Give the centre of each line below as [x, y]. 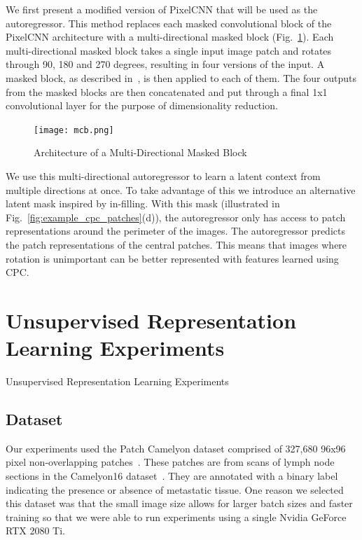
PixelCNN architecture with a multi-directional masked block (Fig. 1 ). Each [170, 37]
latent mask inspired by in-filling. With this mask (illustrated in [143, 203]
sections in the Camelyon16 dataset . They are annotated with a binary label [172, 476]
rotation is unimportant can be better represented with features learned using [172, 258]
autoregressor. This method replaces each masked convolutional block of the [169, 23]
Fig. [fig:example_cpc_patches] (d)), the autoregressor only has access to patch [176, 217]
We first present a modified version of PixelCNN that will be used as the [162, 9]
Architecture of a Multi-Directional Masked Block [140, 152]
